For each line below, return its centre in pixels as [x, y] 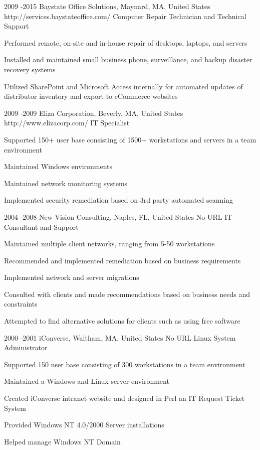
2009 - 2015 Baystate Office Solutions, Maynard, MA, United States [107, 6]
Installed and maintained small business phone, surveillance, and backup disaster [128, 59]
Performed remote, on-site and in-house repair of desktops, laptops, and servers [126, 42]
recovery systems [30, 69]
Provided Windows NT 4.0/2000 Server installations [84, 425]
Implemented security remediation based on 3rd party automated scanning [118, 200]
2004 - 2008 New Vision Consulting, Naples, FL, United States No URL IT [118, 216]
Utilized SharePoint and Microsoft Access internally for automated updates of [123, 86]
